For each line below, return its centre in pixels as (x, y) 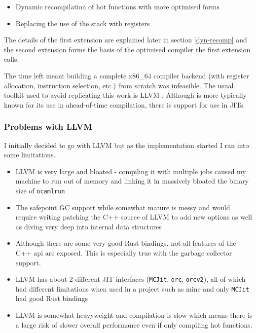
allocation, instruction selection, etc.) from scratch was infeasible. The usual (119, 85)
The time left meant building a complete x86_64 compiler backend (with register (127, 75)
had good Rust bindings (52, 298)
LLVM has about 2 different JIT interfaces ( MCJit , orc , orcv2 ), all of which (130, 279)
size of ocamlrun (40, 190)
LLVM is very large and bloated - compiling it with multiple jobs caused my (131, 171)
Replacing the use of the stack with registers (83, 23)
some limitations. (30, 155)
